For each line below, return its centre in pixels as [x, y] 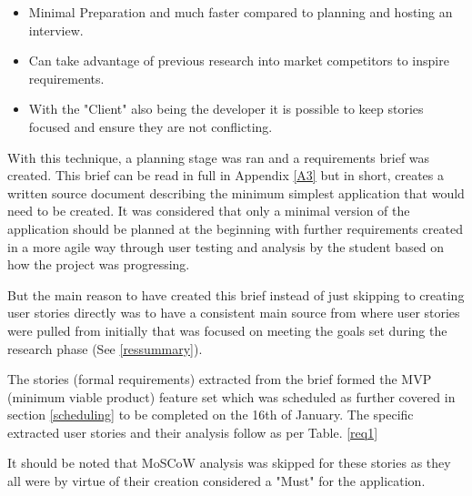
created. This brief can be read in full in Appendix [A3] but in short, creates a [226, 175]
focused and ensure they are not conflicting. [151, 126]
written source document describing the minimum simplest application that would [236, 192]
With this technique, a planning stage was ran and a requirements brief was [219, 157]
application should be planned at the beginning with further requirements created [235, 228]
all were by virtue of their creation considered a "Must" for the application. [216, 481]
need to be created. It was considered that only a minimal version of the [209, 211]
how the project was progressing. [99, 264]
